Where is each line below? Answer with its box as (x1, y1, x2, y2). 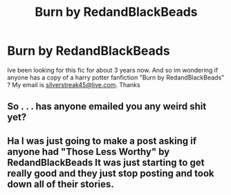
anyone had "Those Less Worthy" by (7, 146, 170, 158)
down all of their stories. (7, 178, 114, 190)
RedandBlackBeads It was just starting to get (7, 156, 205, 168)
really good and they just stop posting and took (7, 167, 214, 179)
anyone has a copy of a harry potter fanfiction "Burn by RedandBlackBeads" (7, 73, 225, 82)
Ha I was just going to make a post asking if (7, 135, 197, 147)
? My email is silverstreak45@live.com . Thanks (7, 80, 140, 89)
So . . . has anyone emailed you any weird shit (7, 101, 207, 113)
